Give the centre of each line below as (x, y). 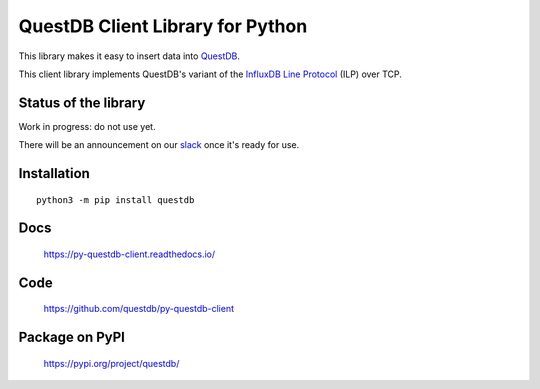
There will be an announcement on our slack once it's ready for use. (159, 145)
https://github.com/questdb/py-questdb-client (139, 309)
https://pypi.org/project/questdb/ (111, 363)
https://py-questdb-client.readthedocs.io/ (129, 254)
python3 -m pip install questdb (115, 199)
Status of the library (82, 102)
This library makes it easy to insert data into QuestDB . (129, 56)
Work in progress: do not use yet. (87, 126)
